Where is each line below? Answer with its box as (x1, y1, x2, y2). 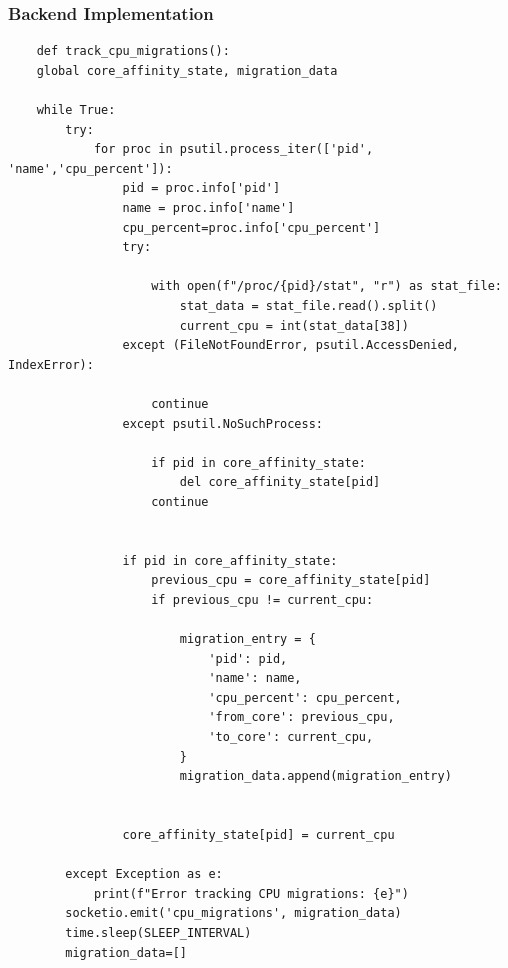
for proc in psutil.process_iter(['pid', (93, 142, 374, 157)
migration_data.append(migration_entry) (179, 769, 452, 784)
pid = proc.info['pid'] (122, 181, 281, 196)
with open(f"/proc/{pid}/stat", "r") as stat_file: (151, 279, 502, 294)
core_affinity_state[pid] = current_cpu (122, 827, 395, 842)
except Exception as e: (65, 867, 223, 882)
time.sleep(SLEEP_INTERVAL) (65, 925, 252, 940)
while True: (36, 103, 116, 117)
